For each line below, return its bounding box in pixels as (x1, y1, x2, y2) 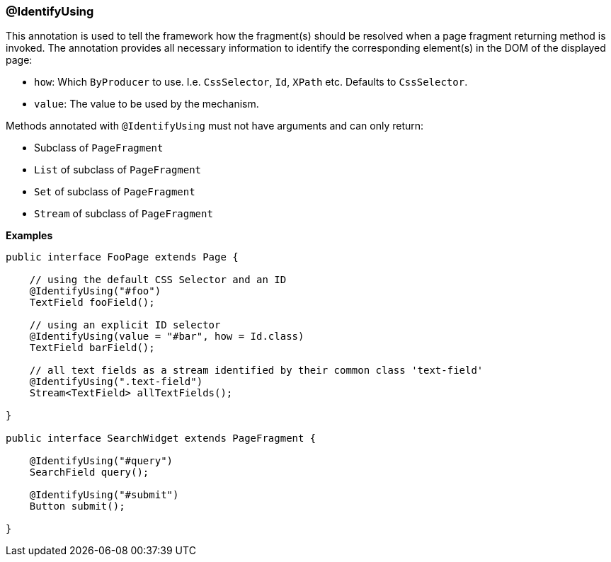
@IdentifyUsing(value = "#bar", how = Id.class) (29, 331, 304, 343)
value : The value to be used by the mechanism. (34, 98, 259, 110)
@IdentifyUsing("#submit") (29, 489, 179, 501)
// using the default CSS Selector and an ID (29, 274, 287, 286)
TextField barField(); (29, 342, 155, 354)
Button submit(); (29, 500, 125, 512)
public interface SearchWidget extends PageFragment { (6, 432, 316, 445)
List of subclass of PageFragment (34, 164, 202, 176)
